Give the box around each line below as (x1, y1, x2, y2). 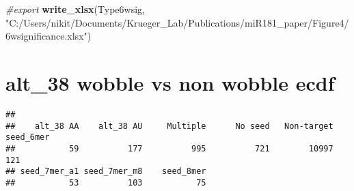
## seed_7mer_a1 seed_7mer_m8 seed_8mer (5, 166, 206, 177)
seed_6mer (5, 132, 50, 143)
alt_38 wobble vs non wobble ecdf (5, 68, 335, 96)
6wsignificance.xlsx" (5, 29, 87, 43)
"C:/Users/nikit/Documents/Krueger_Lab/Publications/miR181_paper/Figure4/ (5, 15, 349, 29)
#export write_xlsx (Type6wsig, (5, 2, 145, 16)
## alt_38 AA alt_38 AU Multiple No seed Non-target (5, 121, 333, 131)
